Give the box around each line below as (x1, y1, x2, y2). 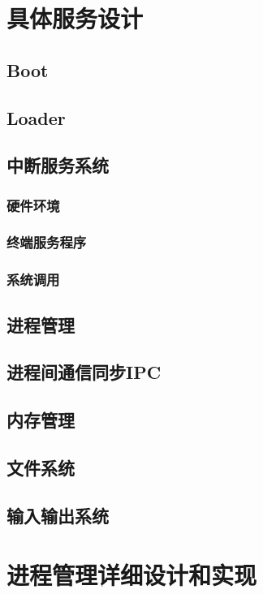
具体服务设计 (6, 2, 144, 35)
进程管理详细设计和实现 (6, 558, 257, 592)
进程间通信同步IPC (6, 359, 162, 385)
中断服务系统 (6, 153, 109, 178)
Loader (6, 105, 66, 130)
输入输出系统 (6, 502, 109, 527)
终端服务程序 (6, 232, 87, 252)
